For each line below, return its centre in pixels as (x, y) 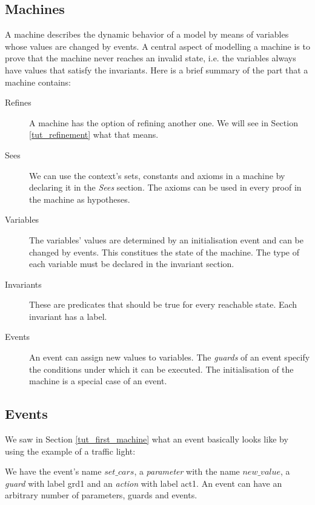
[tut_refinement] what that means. (94, 134)
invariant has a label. (68, 316)
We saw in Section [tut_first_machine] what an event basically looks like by (147, 439)
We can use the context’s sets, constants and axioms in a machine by (157, 175)
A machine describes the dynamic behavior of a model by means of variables (147, 34)
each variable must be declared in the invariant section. (132, 264)
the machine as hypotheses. (80, 199)
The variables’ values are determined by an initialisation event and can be (167, 239)
